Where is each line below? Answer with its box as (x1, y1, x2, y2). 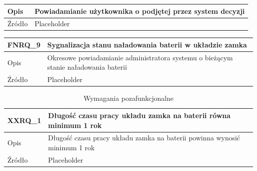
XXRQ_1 (7, 115, 42, 125)
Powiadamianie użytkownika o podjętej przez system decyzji (34, 5, 245, 16)
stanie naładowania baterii (47, 62, 127, 72)
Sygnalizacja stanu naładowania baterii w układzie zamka (47, 39, 247, 49)
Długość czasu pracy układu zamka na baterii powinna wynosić (48, 132, 240, 143)
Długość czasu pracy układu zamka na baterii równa (48, 110, 231, 120)
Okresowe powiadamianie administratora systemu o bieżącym (47, 52, 233, 62)
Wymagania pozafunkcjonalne (83, 93, 174, 103)
